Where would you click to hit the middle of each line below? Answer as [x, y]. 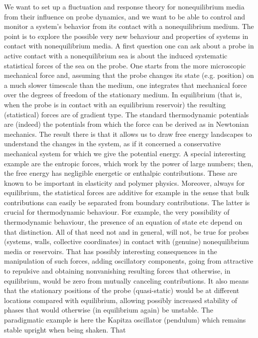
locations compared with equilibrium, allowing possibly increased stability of [121, 300]
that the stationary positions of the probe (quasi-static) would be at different [122, 290]
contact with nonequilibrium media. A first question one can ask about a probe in [129, 46]
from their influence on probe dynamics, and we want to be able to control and [125, 16]
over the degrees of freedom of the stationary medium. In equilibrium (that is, [123, 95]
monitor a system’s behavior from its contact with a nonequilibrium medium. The [129, 26]
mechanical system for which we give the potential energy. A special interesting [125, 153]
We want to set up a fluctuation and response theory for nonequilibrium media [124, 6]
